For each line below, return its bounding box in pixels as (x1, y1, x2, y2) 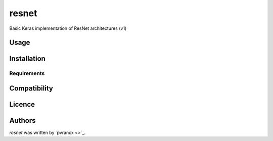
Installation (9, 55, 45, 63)
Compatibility (9, 84, 53, 92)
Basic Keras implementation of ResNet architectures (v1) (9, 25, 127, 31)
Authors (9, 116, 36, 125)
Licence (9, 100, 35, 109)
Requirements (9, 70, 45, 77)
